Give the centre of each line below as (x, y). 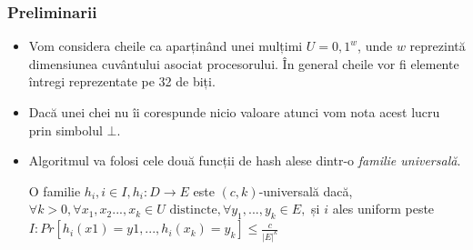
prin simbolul (65, 130)
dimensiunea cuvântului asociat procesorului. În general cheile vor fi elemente (244, 63)
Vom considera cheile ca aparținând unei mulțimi (166, 46)
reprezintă (438, 46)
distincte (193, 210)
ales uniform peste (383, 209)
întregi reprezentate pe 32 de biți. (122, 81)
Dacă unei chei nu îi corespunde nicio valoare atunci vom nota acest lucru (234, 112)
